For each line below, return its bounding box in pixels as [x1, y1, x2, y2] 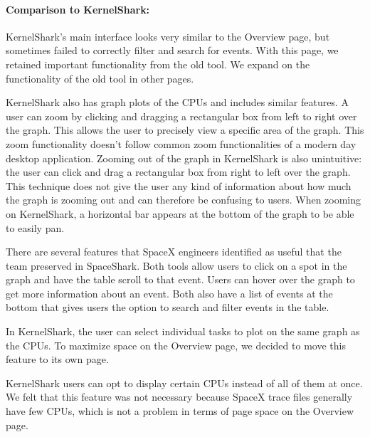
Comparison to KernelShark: [6, 1, 150, 16]
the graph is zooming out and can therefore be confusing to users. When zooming [6, 192, 361, 207]
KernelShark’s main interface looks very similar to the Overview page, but [6, 28, 330, 43]
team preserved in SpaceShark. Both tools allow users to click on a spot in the [6, 258, 347, 273]
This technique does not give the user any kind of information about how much [6, 178, 351, 193]
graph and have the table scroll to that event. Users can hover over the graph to [6, 272, 355, 287]
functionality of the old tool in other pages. [6, 70, 194, 85]
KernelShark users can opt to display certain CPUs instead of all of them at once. [6, 375, 363, 390]
